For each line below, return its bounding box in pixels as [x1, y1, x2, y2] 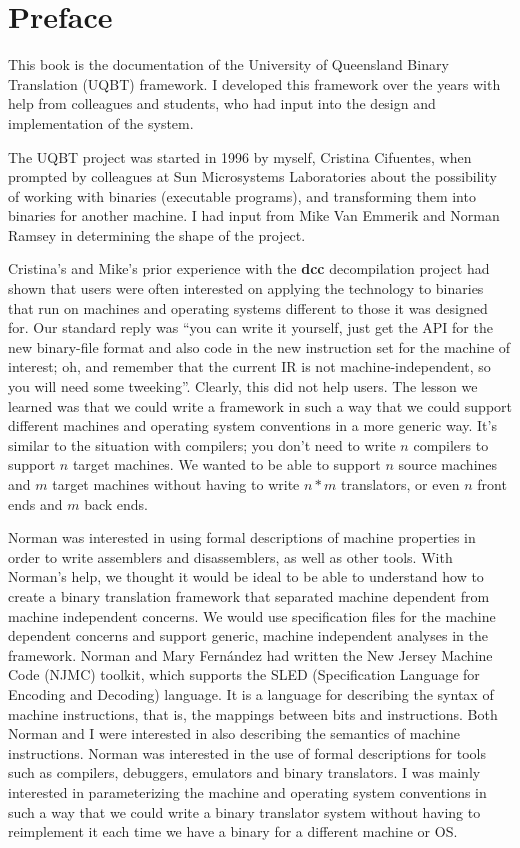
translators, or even [340, 474, 460, 494]
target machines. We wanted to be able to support [72, 454, 381, 475]
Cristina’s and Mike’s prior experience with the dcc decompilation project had [8, 258, 490, 279]
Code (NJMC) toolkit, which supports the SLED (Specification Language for [8, 664, 480, 685]
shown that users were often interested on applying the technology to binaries [8, 278, 484, 299]
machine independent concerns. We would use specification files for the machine [8, 605, 496, 626]
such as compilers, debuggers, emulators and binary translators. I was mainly [8, 762, 481, 783]
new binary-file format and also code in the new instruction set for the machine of [8, 336, 511, 357]
